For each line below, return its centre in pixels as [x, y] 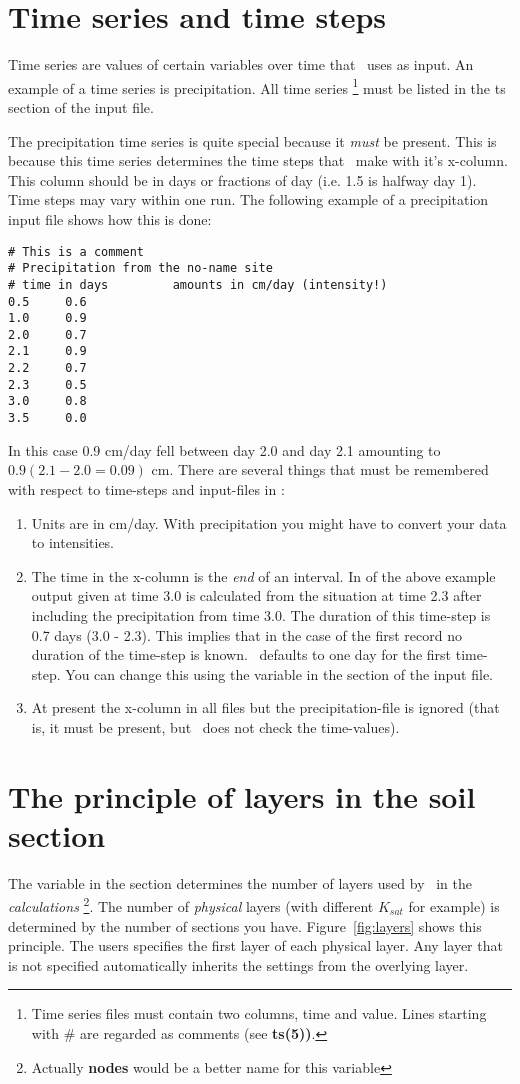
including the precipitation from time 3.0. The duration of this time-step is [261, 614]
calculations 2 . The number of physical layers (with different [191, 905]
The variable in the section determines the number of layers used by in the [240, 882]
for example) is [454, 906]
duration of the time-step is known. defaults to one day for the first [241, 654]
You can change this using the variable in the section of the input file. [279, 673]
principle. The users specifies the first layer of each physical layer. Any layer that [255, 945]
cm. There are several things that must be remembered [320, 469]
